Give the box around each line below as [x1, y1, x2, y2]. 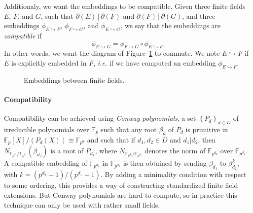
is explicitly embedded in [11, 57, 87, 68]
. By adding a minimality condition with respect [101, 169, 247, 179]
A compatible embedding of [4, 158, 87, 168]
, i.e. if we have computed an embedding [93, 57, 216, 68]
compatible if [4, 30, 42, 40]
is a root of [50, 145, 84, 156]
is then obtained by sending [123, 158, 207, 168]
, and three [182, 10, 216, 21]
